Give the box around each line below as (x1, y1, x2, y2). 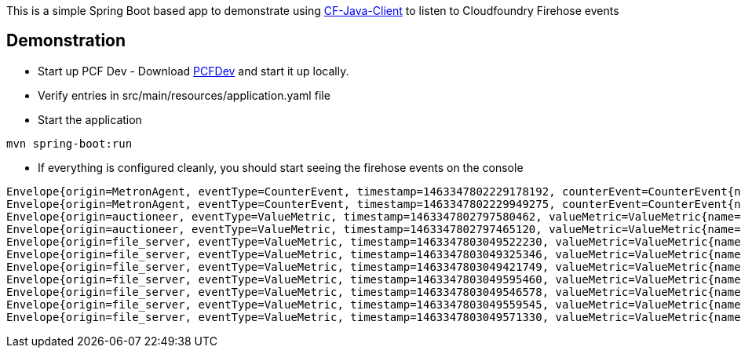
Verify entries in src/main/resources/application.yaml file (38, 88, 330, 102)
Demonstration (6, 31, 126, 51)
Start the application (38, 112, 142, 126)
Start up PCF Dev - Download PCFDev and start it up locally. (38, 64, 349, 78)
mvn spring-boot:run (6, 137, 133, 150)
